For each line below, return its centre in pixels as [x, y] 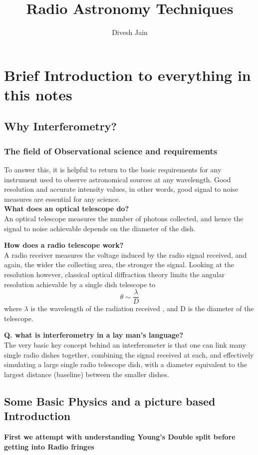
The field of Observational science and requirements [111, 151]
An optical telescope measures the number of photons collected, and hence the [124, 219]
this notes [38, 94]
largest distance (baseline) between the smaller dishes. [87, 374]
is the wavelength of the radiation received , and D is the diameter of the [142, 308]
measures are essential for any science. [62, 199]
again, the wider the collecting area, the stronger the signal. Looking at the [119, 264]
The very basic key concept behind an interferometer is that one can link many [125, 345]
